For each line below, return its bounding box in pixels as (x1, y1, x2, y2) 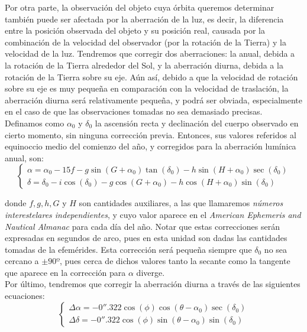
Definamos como (5, 116, 64, 129)
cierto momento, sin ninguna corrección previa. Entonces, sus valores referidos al (5, 128, 296, 141)
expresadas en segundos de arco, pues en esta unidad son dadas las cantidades (5, 232, 287, 244)
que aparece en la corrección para (5, 266, 126, 278)
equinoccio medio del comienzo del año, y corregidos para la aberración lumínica (5, 140, 296, 152)
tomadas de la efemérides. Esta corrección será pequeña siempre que (5, 243, 252, 255)
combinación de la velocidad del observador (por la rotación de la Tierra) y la (5, 35, 286, 48)
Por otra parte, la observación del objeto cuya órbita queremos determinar (5, 1, 274, 13)
